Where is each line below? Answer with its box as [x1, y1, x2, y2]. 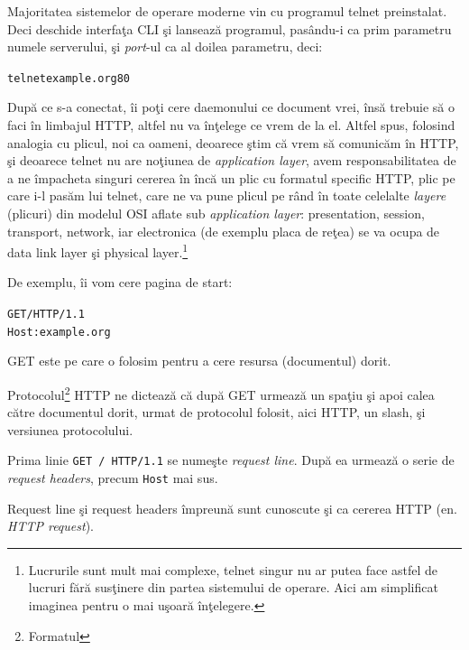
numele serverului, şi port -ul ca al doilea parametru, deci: [7, 37, 323, 56]
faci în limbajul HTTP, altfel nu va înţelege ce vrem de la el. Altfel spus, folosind [7, 116, 455, 135]
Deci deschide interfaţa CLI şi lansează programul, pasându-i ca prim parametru [7, 19, 452, 38]
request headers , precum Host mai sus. [7, 469, 218, 487]
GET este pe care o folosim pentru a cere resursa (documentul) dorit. [7, 351, 391, 370]
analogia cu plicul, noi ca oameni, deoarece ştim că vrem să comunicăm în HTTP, [7, 133, 459, 152]
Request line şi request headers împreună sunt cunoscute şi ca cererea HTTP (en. [7, 498, 457, 517]
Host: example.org [7, 325, 111, 339]
